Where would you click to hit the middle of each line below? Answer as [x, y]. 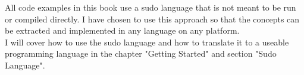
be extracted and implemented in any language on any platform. [122, 30]
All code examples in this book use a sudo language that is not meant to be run [151, 7]
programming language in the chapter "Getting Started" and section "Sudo [141, 53]
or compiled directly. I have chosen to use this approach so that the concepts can [152, 19]
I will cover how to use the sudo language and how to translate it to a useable [147, 42]
